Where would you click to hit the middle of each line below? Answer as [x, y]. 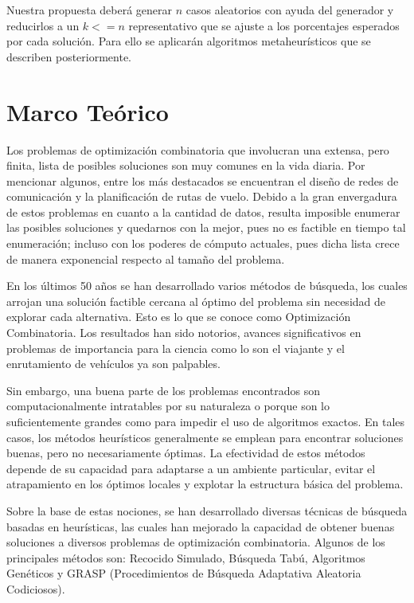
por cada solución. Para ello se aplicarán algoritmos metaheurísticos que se [189, 41]
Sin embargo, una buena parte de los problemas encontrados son [164, 390]
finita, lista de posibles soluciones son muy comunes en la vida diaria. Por [186, 165]
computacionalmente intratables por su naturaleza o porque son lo [168, 406]
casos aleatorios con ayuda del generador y [290, 10]
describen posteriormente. [69, 56]
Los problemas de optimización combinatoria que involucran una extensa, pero [198, 149]
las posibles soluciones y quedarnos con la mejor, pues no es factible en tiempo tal [206, 227]
